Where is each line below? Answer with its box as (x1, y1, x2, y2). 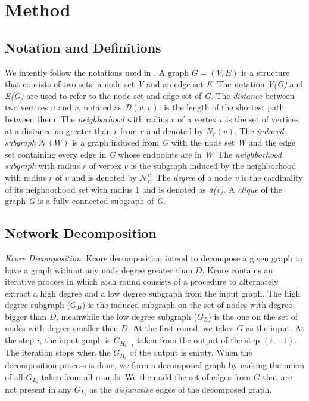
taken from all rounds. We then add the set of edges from (41, 370, 251, 383)
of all (5, 370, 23, 383)
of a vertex (177, 112, 217, 125)
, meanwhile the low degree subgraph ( (56, 310, 197, 322)
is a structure (241, 66, 290, 78)
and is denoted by (71, 171, 137, 183)
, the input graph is (39, 334, 111, 346)
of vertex (89, 159, 121, 172)
